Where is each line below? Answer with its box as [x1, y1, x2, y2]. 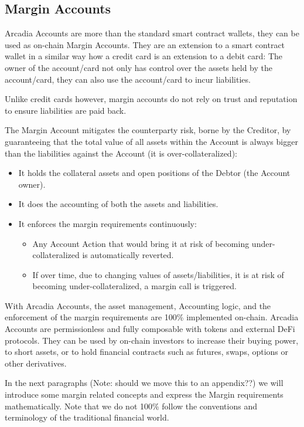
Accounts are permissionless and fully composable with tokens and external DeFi [5, 323, 295, 335]
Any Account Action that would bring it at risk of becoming [32, 237, 250, 249]
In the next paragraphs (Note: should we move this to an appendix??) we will [5, 377, 283, 389]
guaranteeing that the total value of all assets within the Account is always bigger [5, 135, 298, 147]
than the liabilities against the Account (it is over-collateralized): [5, 147, 237, 159]
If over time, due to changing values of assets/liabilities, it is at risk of [32, 268, 284, 280]
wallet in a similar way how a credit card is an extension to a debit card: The [5, 50, 283, 62]
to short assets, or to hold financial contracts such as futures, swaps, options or [5, 345, 289, 358]
